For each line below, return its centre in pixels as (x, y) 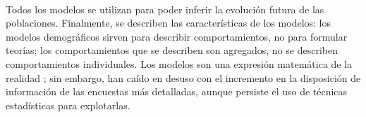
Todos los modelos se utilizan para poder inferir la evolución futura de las (165, 9)
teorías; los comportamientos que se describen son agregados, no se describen (172, 50)
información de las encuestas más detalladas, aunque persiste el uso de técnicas (177, 91)
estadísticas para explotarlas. (68, 105)
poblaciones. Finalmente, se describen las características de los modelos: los (169, 23)
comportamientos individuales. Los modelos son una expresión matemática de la (179, 63)
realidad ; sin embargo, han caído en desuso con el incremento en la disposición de (183, 77)
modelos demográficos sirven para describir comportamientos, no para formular (177, 36)
